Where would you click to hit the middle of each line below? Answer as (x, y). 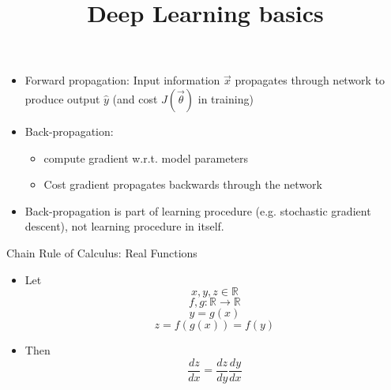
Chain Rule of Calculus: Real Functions (102, 252)
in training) (226, 98)
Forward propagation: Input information (122, 80)
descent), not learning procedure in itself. (124, 226)
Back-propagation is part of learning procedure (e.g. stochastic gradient (198, 210)
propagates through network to (310, 80)
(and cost (135, 98)
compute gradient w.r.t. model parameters (146, 157)
